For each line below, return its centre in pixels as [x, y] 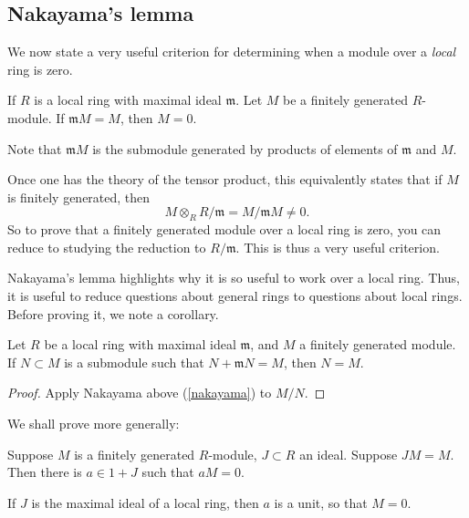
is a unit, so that [321, 502]
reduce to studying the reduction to [107, 247]
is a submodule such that [134, 362]
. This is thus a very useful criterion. [338, 247]
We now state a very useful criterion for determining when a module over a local [232, 52]
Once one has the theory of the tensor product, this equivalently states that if [225, 179]
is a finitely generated [135, 454]
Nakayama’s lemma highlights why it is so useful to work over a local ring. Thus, [234, 278]
